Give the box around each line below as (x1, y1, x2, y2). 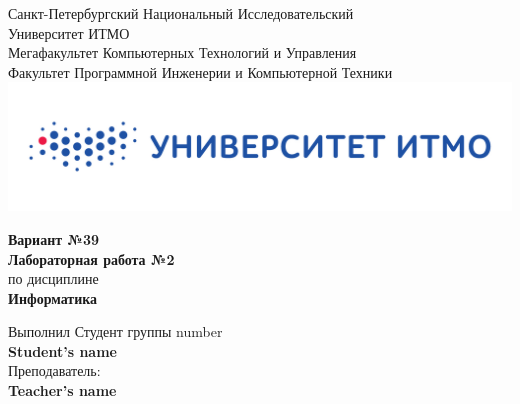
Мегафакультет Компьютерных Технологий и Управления (8, 42, 357, 63)
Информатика (8, 287, 98, 308)
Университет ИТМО (8, 22, 130, 43)
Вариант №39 (8, 228, 100, 249)
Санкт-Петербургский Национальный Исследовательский (8, 3, 354, 23)
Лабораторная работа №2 (8, 248, 175, 269)
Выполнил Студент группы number (8, 321, 223, 342)
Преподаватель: (8, 360, 101, 381)
